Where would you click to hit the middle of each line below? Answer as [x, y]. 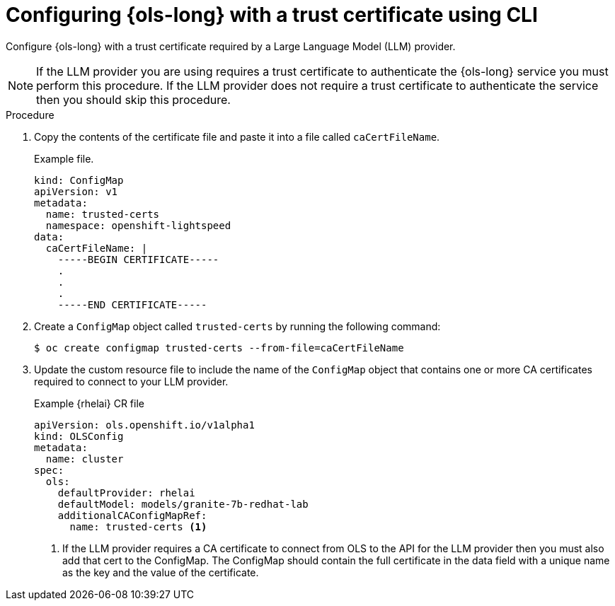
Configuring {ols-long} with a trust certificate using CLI [272, 15]
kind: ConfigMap [79, 180]
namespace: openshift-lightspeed [138, 225]
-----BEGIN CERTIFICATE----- [138, 259]
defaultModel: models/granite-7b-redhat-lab [183, 504]
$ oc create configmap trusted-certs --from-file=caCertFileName [219, 348]
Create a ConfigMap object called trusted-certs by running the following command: [237, 326]
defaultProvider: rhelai [126, 493]
